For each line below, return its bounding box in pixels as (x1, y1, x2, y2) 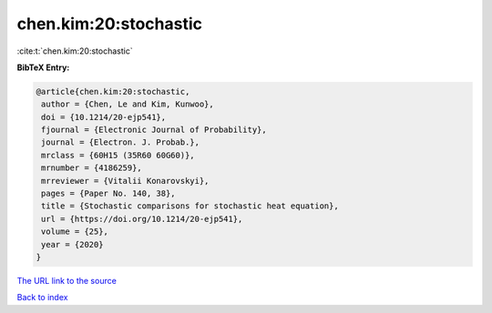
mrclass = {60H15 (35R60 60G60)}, (41, 150, 195, 160)
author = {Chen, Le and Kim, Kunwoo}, (41, 99, 214, 109)
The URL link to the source (16, 275, 118, 286)
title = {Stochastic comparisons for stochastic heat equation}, (41, 201, 339, 211)
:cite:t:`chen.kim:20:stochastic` (16, 45, 133, 56)
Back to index (16, 292, 68, 303)
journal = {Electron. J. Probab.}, (41, 137, 200, 147)
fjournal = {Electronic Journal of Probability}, (41, 125, 268, 136)
